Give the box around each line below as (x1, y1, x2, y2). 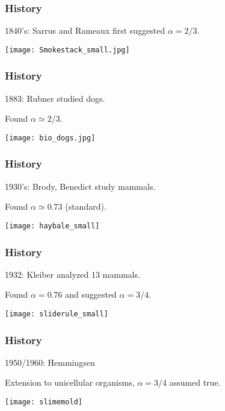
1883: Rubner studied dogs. (5, 92, 105, 104)
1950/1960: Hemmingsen (5, 356, 95, 368)
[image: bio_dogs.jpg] (5, 133, 96, 142)
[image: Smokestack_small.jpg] (5, 45, 130, 54)
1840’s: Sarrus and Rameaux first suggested (5, 24, 165, 37)
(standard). (65, 200, 106, 213)
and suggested (65, 288, 117, 301)
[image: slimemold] (5, 398, 82, 407)
